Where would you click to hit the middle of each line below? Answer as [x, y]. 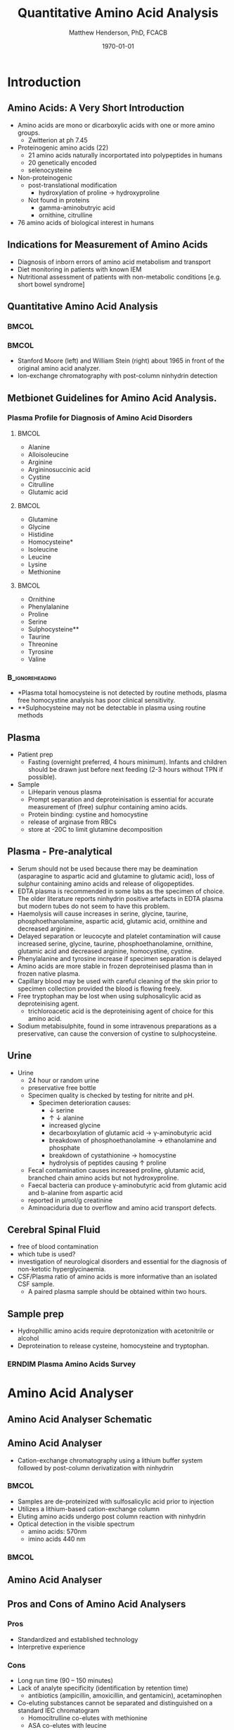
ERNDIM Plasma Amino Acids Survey [72, 1365]
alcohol [28, 1338]
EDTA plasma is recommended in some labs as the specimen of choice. [121, 891]
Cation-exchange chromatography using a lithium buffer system [110, 1460]
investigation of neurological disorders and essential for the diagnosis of [122, 1262]
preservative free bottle [62, 1087]
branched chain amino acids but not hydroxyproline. [103, 1178]
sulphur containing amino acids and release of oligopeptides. [106, 883]
